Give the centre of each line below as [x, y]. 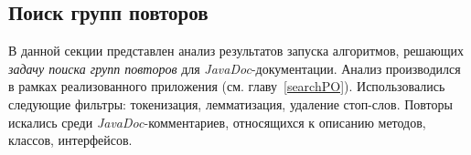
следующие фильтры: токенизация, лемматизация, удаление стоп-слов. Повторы [230, 103]
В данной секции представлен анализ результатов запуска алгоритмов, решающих [236, 51]
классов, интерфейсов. [70, 140]
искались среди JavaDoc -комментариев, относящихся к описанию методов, [217, 122]
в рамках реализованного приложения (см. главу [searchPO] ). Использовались [227, 86]
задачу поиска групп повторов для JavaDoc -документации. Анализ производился [235, 68]
